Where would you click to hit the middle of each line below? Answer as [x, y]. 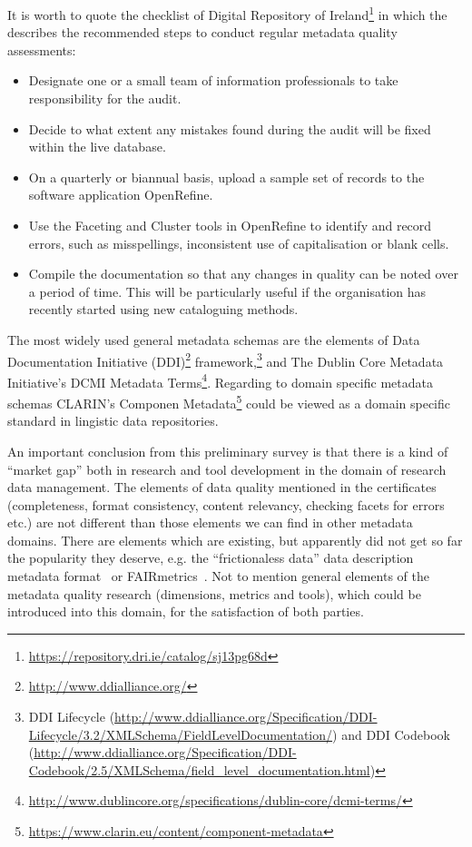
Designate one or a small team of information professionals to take [213, 80]
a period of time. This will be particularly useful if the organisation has [227, 291]
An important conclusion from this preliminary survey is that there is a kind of [228, 451]
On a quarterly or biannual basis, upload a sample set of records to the [226, 177]
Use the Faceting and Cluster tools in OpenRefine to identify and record [230, 225]
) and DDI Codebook [391, 734]
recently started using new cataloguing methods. [163, 309]
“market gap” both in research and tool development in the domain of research [227, 469]
